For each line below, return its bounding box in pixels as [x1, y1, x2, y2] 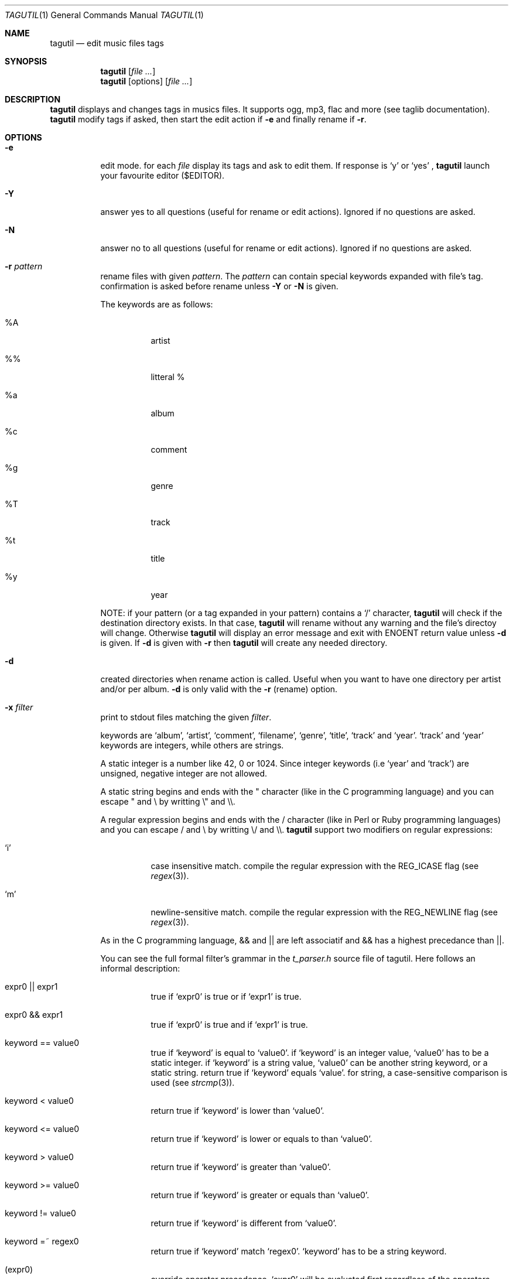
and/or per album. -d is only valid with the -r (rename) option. [100, 684, 338, 694]
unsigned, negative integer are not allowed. [100, 768, 267, 778]
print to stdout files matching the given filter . [100, 712, 272, 722]
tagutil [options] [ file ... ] [100, 76, 193, 86]
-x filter [5, 702, 33, 712]
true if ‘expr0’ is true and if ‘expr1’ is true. [151, 1020, 308, 1030]
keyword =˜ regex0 [5, 1236, 79, 1246]
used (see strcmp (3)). [151, 1078, 235, 1088]
